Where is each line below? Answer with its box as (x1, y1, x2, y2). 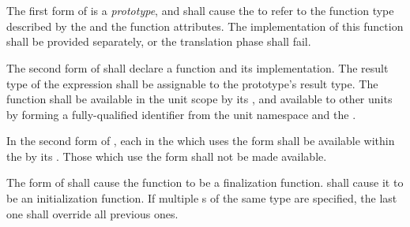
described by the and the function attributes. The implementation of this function (6, 17, 404, 34)
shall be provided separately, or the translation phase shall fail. (6, 33, 311, 50)
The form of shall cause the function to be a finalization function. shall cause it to (6, 174, 404, 191)
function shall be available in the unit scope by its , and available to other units (6, 91, 393, 107)
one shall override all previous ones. (6, 205, 179, 221)
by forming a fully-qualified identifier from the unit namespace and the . (6, 106, 356, 122)
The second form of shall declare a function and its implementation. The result (6, 59, 389, 76)
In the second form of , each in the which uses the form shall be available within (6, 132, 395, 149)
